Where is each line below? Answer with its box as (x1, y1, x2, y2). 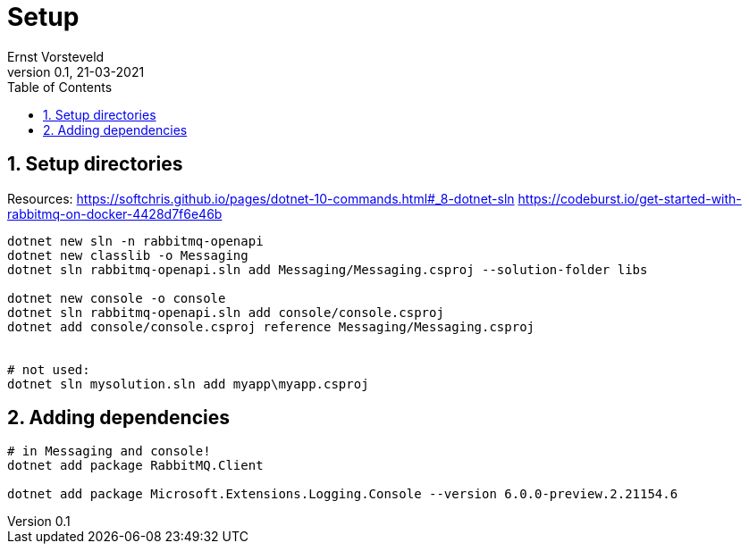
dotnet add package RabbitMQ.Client (7, 458, 264, 473)
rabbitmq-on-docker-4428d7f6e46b (7, 205, 223, 221)
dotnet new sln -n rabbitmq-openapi (7, 233, 264, 248)
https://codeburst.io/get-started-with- (518, 190, 742, 206)
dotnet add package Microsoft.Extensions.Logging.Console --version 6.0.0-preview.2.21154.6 (7, 487, 678, 502)
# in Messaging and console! (7, 444, 211, 459)
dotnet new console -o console (7, 290, 226, 305)
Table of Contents (7, 79, 113, 95)
